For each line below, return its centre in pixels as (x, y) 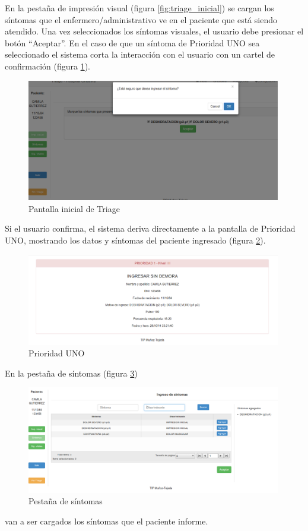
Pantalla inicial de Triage (74, 208)
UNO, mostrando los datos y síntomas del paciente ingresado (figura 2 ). (135, 240)
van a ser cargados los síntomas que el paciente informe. (107, 521)
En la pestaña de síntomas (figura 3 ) (71, 373)
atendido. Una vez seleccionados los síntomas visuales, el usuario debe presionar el (154, 31)
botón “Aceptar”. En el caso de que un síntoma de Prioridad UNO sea (132, 42)
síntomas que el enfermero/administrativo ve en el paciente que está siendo (141, 19)
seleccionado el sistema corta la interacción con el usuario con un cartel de (140, 54)
